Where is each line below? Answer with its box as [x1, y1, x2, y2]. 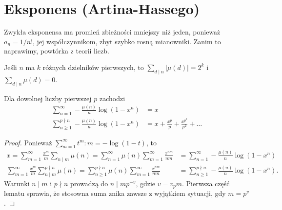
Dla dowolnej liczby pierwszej [4, 93, 92, 103]
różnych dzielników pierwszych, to [42, 62, 144, 72]
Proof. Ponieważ [4, 137, 52, 147]
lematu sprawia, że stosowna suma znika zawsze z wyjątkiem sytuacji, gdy [4, 188, 226, 198]
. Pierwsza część [182, 178, 230, 188]
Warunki [4, 178, 30, 188]
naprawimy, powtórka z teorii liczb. [4, 46, 109, 56]
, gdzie [136, 178, 156, 188]
